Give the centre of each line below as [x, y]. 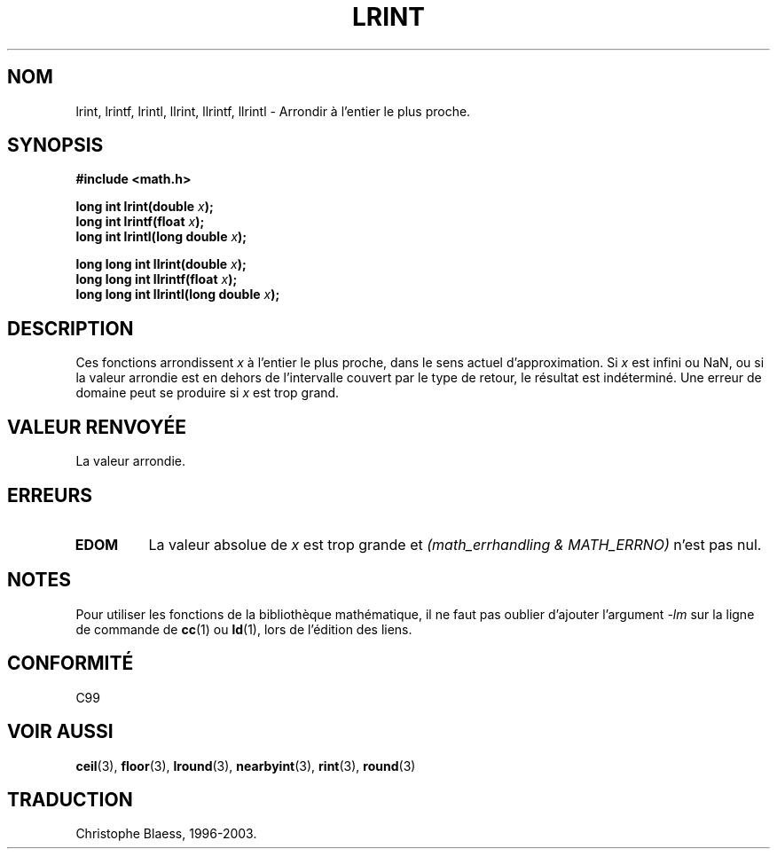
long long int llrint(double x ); [161, 264]
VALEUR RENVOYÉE [97, 427]
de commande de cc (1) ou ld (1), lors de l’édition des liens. [244, 629]
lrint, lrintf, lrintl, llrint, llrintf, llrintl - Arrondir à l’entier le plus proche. [273, 111]
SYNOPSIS [55, 145]
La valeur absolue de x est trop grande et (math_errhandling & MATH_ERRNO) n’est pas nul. [455, 544]
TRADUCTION [70, 799]
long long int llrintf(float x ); [157, 279]
